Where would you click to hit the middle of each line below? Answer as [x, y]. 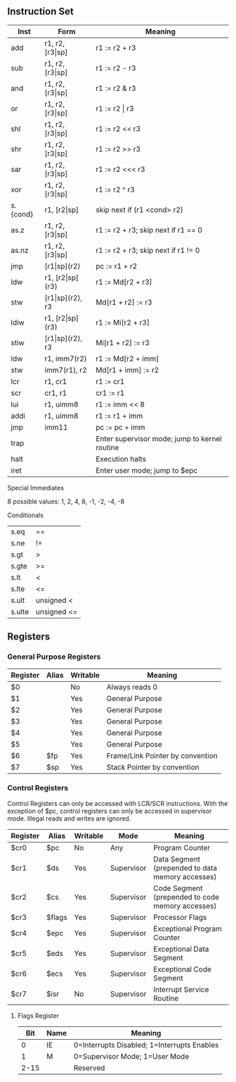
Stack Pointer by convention [153, 767]
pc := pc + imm [120, 427]
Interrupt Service [181, 989]
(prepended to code [186, 897]
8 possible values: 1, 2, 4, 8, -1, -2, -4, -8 [66, 501]
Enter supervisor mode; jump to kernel [159, 438]
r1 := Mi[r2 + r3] [123, 322]
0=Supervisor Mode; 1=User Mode [131, 1056]
